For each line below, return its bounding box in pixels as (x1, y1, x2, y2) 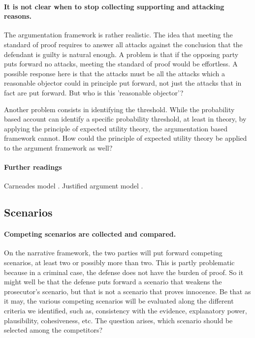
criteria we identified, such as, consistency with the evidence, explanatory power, (4, 306, 247, 316)
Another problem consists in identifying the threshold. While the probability (4, 104, 235, 114)
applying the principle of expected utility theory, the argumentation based (4, 123, 228, 133)
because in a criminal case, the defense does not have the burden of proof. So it (4, 267, 244, 277)
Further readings (4, 162, 62, 172)
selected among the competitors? (4, 325, 103, 335)
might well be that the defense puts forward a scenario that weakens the (4, 277, 222, 287)
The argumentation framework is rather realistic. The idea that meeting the (4, 30, 233, 40)
